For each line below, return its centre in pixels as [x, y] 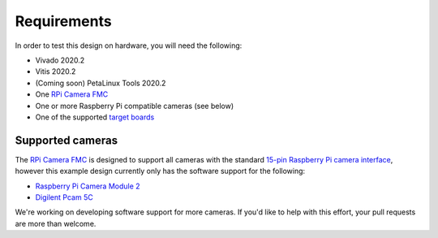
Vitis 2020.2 [56, 71]
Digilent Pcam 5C [64, 197]
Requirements [64, 21]
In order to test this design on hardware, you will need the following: [129, 45]
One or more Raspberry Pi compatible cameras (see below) [135, 106]
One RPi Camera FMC [72, 94]
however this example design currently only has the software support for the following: [160, 171]
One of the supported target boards [95, 117]
